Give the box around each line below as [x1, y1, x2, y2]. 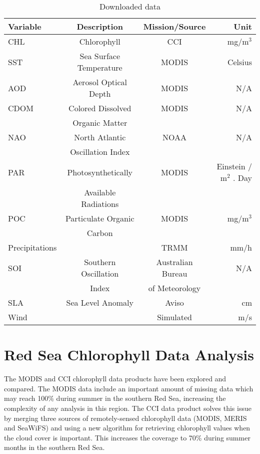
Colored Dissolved [68, 102, 131, 114]
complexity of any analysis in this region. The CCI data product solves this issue [4, 402, 251, 413]
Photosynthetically [67, 166, 133, 178]
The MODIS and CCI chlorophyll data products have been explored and [4, 373, 226, 384]
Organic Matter [72, 117, 127, 128]
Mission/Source [143, 21, 206, 32]
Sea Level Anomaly [66, 297, 133, 308]
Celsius [227, 56, 252, 68]
